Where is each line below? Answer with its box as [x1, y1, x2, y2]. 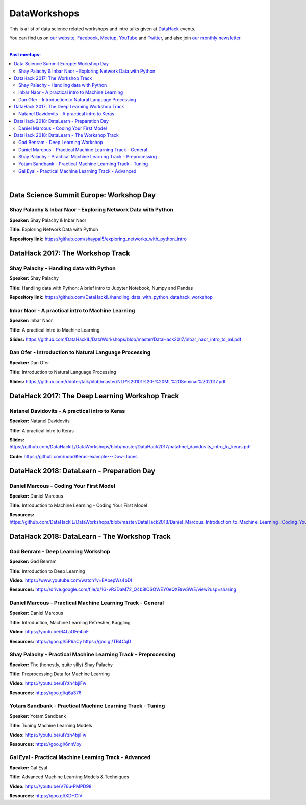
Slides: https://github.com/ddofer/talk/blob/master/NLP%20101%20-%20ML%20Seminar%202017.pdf [9, 378, 226, 385]
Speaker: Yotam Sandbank [9, 713, 66, 719]
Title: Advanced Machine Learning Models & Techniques [9, 774, 130, 780]
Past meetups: [9, 51, 41, 57]
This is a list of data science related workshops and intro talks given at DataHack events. [9, 26, 196, 32]
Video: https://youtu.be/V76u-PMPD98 [9, 783, 92, 789]
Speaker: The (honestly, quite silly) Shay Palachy [9, 661, 113, 668]
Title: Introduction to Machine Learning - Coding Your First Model [9, 502, 147, 508]
